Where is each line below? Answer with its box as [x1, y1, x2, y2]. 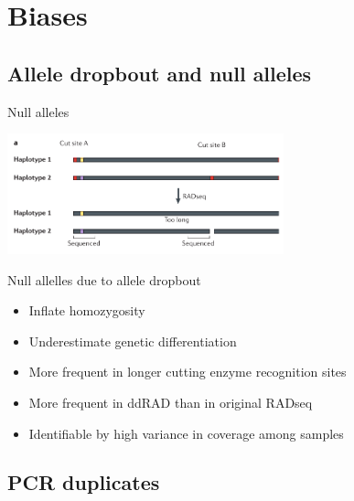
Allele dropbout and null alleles [7, 59, 312, 87]
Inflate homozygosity [28, 301, 145, 320]
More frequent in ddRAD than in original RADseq [28, 392, 313, 411]
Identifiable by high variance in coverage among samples [28, 423, 344, 442]
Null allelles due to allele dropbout [7, 270, 201, 289]
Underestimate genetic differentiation [28, 331, 237, 350]
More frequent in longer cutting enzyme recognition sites [28, 362, 347, 381]
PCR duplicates [7, 468, 160, 496]
